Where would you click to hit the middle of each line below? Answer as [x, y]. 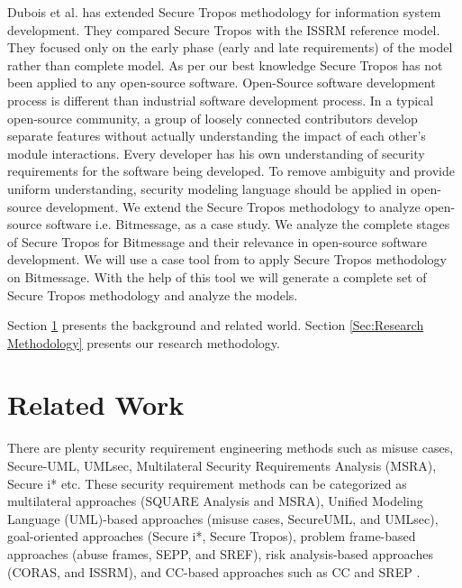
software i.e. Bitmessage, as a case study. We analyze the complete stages [248, 224]
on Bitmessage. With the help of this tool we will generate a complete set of [217, 276]
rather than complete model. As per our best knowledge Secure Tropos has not [225, 64]
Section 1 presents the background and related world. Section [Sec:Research [216, 325]
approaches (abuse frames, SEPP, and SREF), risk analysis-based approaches [220, 553]
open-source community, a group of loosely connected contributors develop [213, 118]
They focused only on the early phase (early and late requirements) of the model [230, 47]
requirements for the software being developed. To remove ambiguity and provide [231, 171]
